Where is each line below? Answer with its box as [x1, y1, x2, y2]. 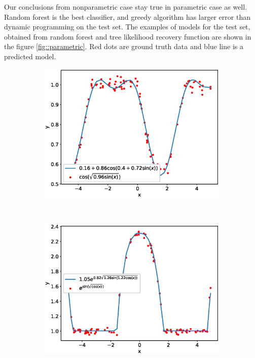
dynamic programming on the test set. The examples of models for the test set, [4, 21, 250, 32]
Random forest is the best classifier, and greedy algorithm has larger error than [4, 11, 250, 22]
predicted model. [4, 51, 56, 61]
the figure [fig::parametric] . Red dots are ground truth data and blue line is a [4, 41, 243, 52]
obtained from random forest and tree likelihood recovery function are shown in [4, 31, 251, 42]
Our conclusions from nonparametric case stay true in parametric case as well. [4, 2, 247, 12]
